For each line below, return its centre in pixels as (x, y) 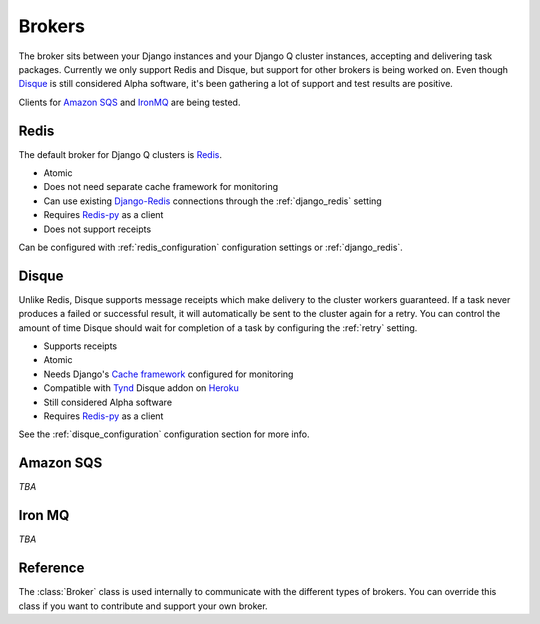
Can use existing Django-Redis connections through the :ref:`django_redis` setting (212, 201)
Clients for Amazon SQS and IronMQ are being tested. (129, 102)
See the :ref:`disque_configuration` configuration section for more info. (164, 434)
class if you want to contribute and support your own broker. (143, 606)
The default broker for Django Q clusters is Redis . (120, 154)
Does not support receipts (97, 229)
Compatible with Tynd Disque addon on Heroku (141, 388)
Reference (51, 568)
